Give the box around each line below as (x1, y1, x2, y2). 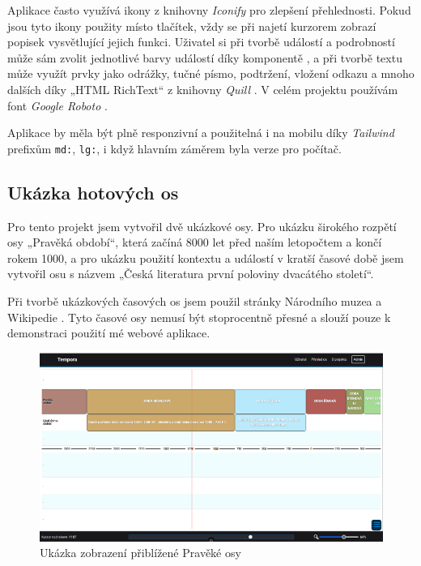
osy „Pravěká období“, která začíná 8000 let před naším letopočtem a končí (7, 234, 382, 251)
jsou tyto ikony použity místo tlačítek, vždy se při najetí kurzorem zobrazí (7, 17, 376, 34)
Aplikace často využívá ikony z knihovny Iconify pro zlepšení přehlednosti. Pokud (7, 2, 411, 18)
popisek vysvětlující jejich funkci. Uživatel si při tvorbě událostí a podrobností (7, 33, 395, 50)
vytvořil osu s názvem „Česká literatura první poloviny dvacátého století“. (7, 265, 374, 282)
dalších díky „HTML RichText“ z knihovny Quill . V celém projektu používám (7, 80, 398, 97)
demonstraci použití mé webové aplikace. (7, 324, 210, 341)
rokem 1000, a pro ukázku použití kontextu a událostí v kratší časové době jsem (7, 249, 404, 266)
